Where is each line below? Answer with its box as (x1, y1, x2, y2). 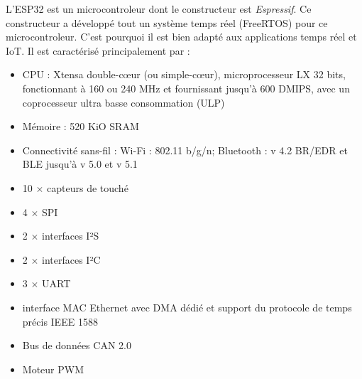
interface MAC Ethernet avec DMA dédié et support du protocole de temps (22, 299, 352, 314)
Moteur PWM (22, 361, 84, 376)
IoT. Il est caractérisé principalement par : (6, 43, 190, 58)
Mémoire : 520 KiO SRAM (22, 119, 139, 134)
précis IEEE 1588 (22, 314, 98, 329)
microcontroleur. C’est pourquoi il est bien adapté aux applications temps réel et (6, 29, 357, 44)
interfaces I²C (42, 252, 101, 267)
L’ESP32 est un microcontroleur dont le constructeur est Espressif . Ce (6, 1, 312, 16)
